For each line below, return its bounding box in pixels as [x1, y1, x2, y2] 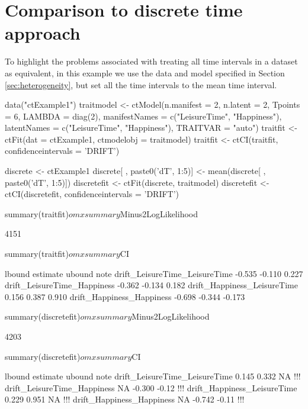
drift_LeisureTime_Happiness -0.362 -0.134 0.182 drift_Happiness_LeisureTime [5, 279, 298, 291]
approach [5, 21, 81, 45]
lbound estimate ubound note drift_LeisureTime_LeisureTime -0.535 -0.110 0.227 [5, 267, 303, 279]
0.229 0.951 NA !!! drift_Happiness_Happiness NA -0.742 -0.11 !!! [5, 393, 245, 405]
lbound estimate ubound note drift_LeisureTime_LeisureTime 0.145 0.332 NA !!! [5, 370, 301, 382]
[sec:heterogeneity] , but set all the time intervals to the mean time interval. [5, 78, 277, 91]
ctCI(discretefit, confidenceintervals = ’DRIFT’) [5, 188, 179, 200]
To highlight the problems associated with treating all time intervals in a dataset [5, 55, 298, 67]
